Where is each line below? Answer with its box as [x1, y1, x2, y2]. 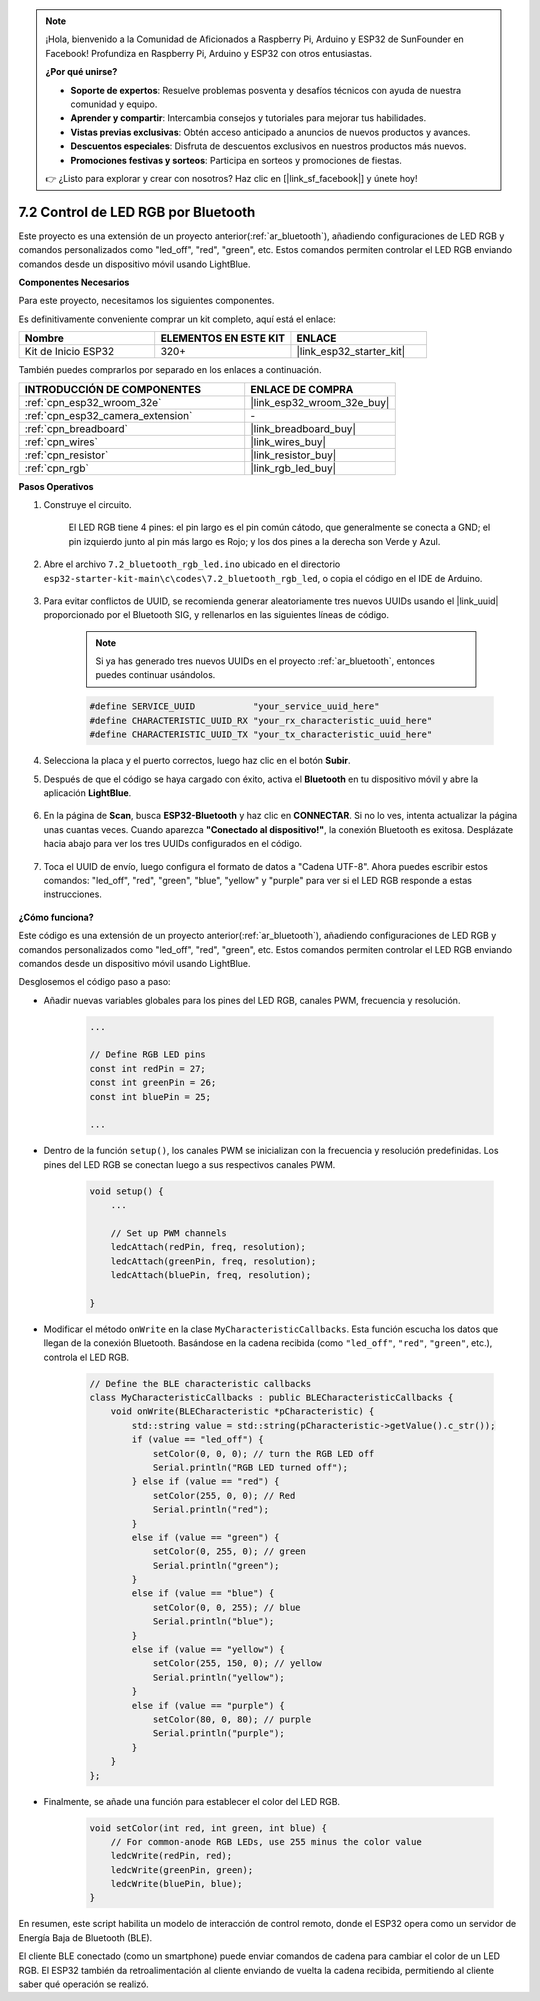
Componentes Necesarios [18, 276, 130, 288]
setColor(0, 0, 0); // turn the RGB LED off [152, 1448, 375, 1459]
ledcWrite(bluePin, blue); [110, 1878, 244, 1890]
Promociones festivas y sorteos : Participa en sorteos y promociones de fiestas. [70, 154, 402, 166]
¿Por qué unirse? [45, 66, 118, 78]
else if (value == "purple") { [131, 1700, 285, 1711]
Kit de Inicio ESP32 [24, 345, 115, 359]
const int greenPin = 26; [89, 1077, 217, 1089]
